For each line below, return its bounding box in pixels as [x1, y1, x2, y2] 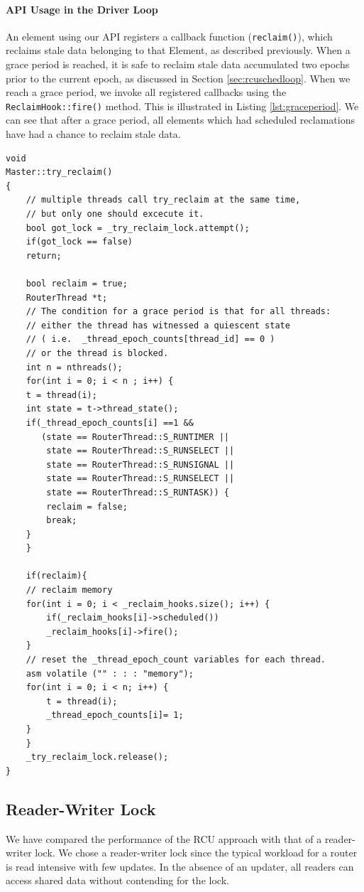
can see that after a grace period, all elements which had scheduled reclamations [6, 112, 355, 127]
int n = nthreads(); [26, 362, 123, 372]
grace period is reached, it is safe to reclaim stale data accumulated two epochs [6, 57, 350, 72]
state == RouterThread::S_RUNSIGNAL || [46, 459, 235, 470]
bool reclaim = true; [26, 279, 128, 289]
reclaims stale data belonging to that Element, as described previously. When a [6, 43, 351, 58]
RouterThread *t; [26, 292, 108, 303]
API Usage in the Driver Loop [6, 1, 158, 16]
